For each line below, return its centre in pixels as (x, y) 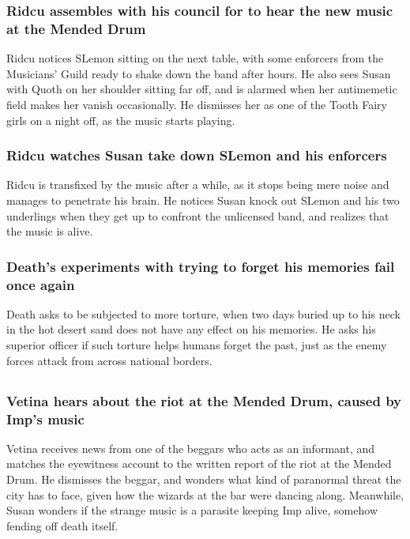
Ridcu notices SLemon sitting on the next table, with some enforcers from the (195, 58)
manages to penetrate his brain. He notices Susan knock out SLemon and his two (203, 200)
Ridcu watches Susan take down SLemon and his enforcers (197, 155)
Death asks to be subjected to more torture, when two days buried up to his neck (203, 313)
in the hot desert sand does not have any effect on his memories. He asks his (191, 329)
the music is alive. (50, 231)
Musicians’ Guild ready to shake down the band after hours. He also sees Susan (199, 73)
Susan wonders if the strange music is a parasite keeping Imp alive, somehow (192, 510)
